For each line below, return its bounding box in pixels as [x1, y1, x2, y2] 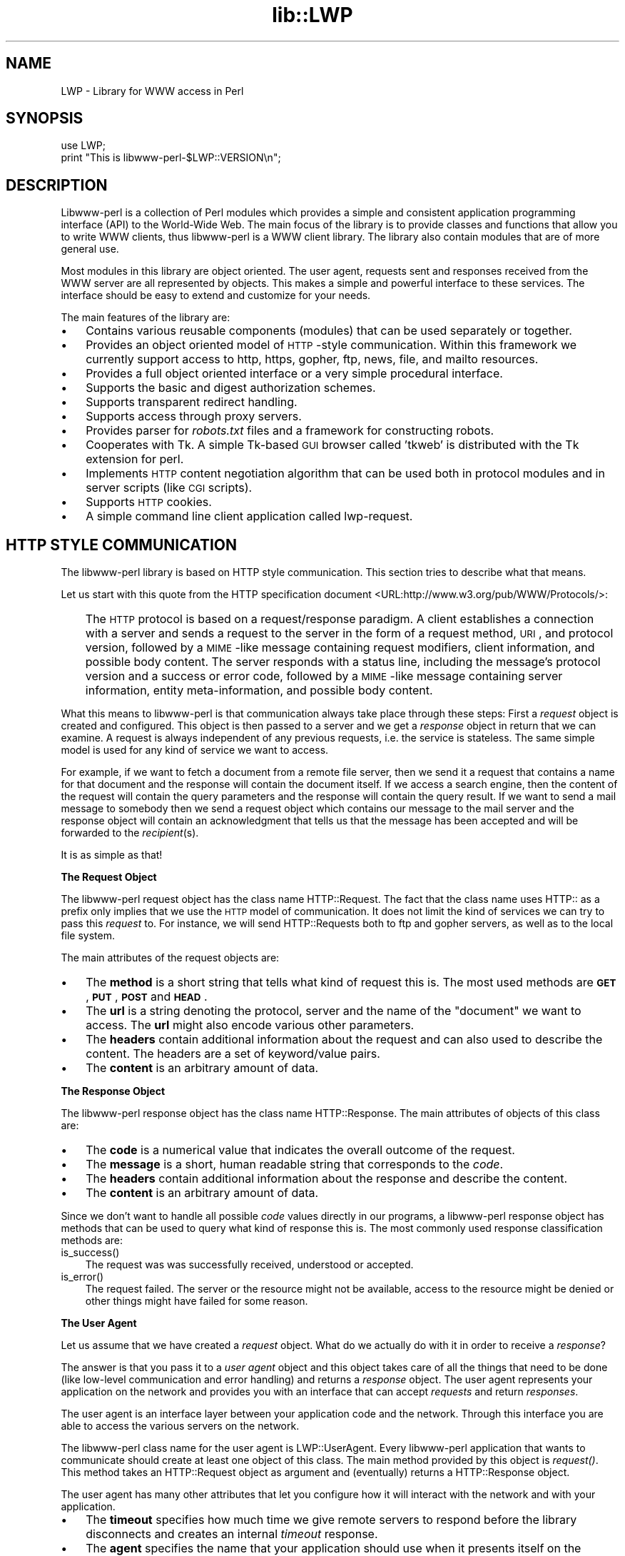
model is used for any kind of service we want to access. [61, 744, 329, 757]
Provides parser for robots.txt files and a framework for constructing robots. [86, 423, 494, 438]
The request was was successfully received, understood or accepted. [85, 1258, 414, 1271]
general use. [61, 243, 119, 256]
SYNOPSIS [6, 109, 83, 128]
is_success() [61, 1246, 120, 1259]
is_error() [61, 1270, 104, 1283]
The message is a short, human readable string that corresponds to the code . [86, 1157, 504, 1172]
